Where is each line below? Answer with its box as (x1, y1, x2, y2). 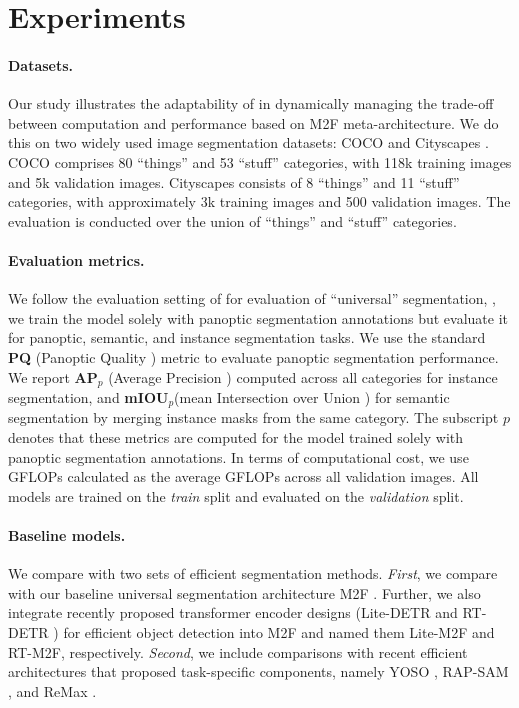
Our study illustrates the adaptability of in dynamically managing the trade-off (8, 93, 494, 114)
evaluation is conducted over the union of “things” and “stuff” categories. (8, 210, 457, 231)
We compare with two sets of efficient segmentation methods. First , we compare (8, 563, 498, 584)
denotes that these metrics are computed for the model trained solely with (8, 427, 464, 447)
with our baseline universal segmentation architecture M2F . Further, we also (8, 582, 481, 603)
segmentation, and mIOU (8, 386, 169, 407)
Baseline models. (8, 524, 126, 545)
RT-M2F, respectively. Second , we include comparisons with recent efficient (8, 641, 468, 662)
